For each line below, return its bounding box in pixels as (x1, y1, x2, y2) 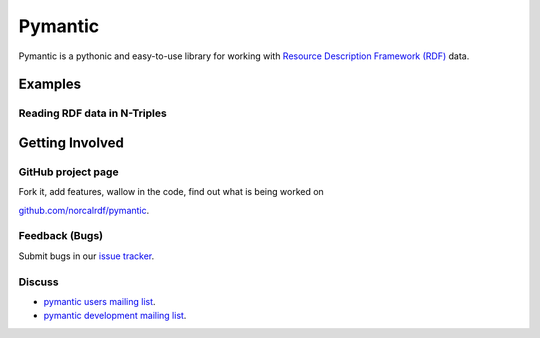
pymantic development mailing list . (43, 310, 187, 322)
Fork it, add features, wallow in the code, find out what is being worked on (18, 186, 324, 198)
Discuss (18, 275, 59, 289)
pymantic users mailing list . (43, 295, 156, 307)
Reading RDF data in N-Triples (18, 106, 167, 120)
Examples (18, 76, 82, 93)
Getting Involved (18, 134, 124, 151)
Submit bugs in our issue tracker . (18, 250, 155, 262)
